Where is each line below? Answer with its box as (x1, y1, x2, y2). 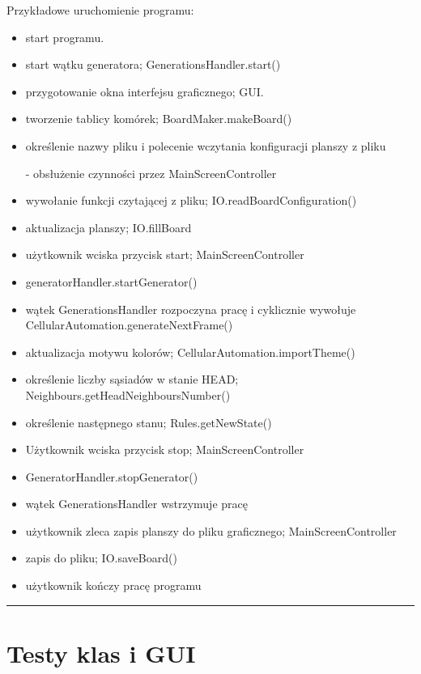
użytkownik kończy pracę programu (25, 577, 202, 594)
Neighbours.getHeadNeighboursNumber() (25, 386, 231, 403)
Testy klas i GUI (6, 636, 196, 669)
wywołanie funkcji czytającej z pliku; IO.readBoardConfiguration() (25, 192, 357, 209)
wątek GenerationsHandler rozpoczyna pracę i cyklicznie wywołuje (25, 300, 356, 317)
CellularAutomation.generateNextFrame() (25, 316, 233, 333)
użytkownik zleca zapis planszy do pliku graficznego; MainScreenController (25, 522, 397, 539)
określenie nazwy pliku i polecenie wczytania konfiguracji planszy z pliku (25, 137, 386, 154)
